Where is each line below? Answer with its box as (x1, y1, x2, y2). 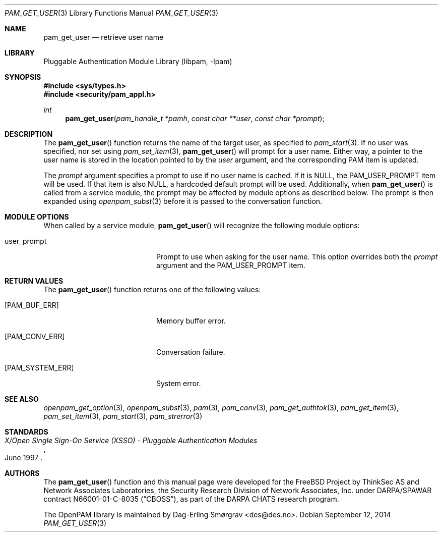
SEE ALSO (5, 395, 39, 403)
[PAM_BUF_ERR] (5, 301, 59, 309)
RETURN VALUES (5, 277, 64, 285)
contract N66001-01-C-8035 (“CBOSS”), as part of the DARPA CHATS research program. (43, 495, 339, 503)
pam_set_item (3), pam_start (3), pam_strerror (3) (43, 412, 203, 420)
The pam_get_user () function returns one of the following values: (43, 285, 261, 294)
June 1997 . (5, 453, 43, 462)
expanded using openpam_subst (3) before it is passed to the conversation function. (43, 197, 323, 205)
